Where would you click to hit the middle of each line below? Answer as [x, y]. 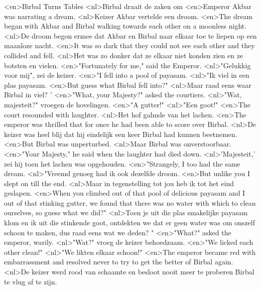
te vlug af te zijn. [31, 281]
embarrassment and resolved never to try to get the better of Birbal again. [119, 262]
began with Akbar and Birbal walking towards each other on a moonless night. [125, 26]
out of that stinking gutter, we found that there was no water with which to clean [130, 202]
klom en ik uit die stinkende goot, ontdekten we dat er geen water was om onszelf [129, 223]
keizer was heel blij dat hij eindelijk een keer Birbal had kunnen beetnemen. [121, 134]
